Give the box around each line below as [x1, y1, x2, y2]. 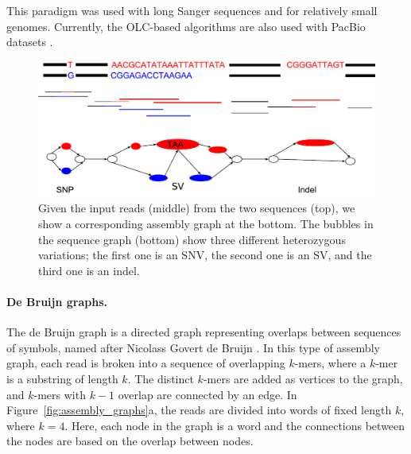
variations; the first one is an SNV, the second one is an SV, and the [38, 246, 372, 263]
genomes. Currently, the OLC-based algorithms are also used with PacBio [6, 17, 366, 34]
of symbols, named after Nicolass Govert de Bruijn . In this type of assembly [6, 339, 380, 355]
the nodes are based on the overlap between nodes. [6, 433, 254, 449]
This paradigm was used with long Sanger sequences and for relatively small [6, 2, 378, 18]
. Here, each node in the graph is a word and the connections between [64, 417, 405, 433]
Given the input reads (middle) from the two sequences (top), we [38, 200, 355, 216]
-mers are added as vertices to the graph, [203, 370, 403, 386]
